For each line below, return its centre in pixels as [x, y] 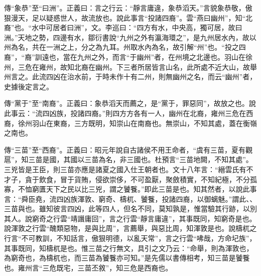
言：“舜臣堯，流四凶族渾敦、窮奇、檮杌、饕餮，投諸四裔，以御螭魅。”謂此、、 [130, 198]
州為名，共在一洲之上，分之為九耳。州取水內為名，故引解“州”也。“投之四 [125, 47]
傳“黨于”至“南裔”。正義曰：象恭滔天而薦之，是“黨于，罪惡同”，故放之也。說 [130, 103]
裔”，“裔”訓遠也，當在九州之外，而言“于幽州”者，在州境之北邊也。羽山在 [125, 56]
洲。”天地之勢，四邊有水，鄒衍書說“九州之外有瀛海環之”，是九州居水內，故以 [130, 37]
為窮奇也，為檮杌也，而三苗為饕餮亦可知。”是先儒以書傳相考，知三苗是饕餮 [127, 258]
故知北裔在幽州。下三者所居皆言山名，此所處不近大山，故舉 [158, 66]
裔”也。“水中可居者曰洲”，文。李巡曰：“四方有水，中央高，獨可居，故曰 [123, 27]
